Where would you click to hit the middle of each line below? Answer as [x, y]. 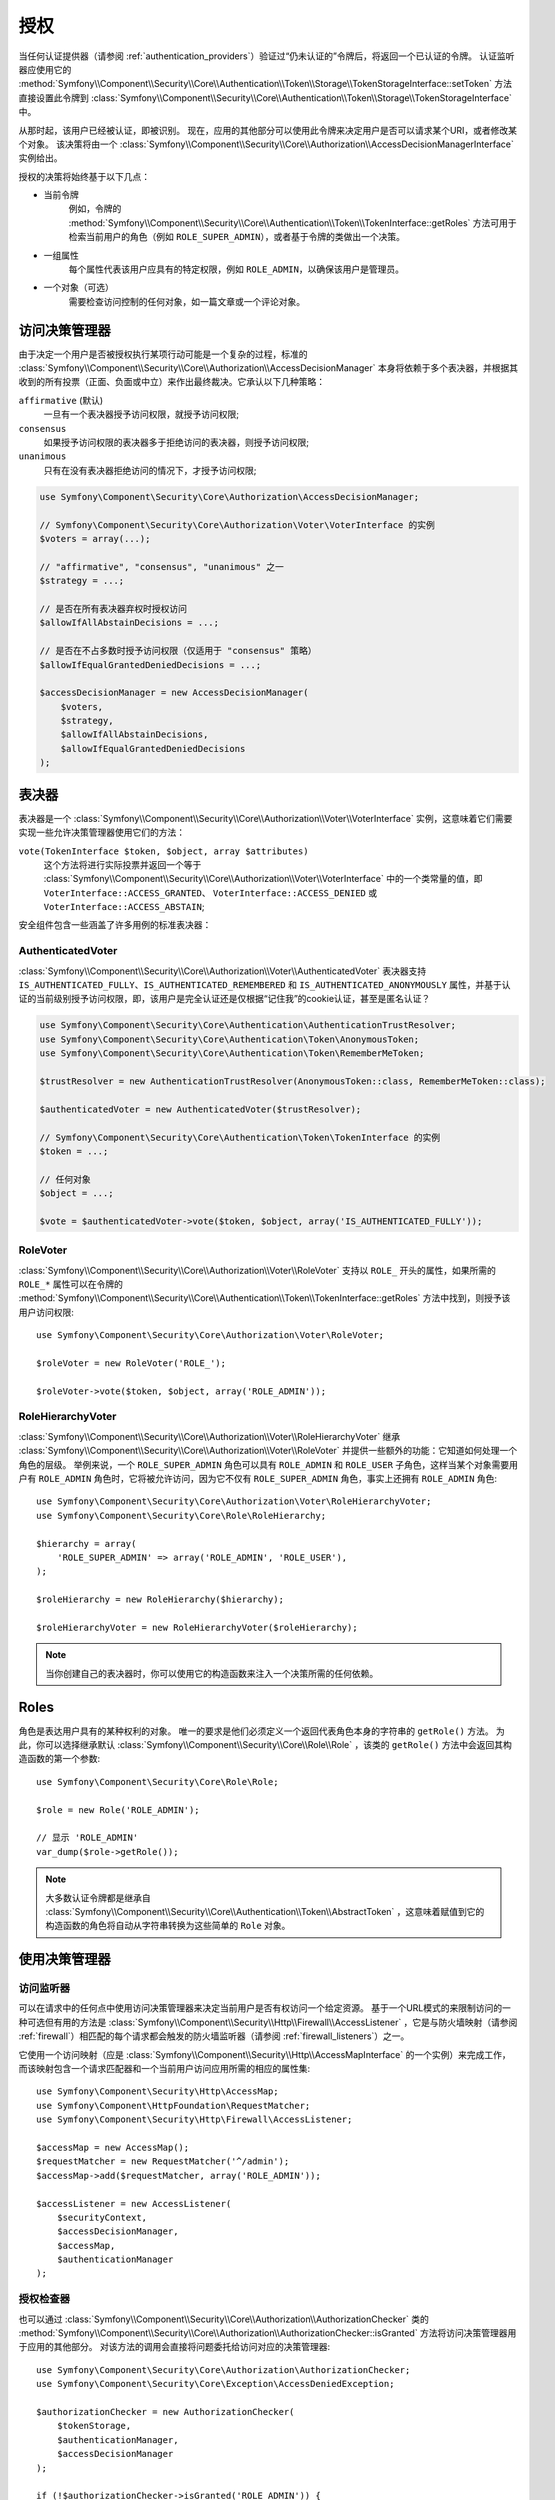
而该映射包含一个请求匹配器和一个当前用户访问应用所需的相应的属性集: [164, 2069]
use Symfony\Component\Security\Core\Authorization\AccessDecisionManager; [229, 496]
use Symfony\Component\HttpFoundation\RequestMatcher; [173, 2105]
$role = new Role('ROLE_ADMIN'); [118, 1809]
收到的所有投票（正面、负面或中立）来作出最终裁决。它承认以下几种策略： [171, 382]
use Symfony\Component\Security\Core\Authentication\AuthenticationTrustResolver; [248, 1025]
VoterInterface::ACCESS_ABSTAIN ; [124, 907]
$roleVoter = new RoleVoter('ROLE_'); [131, 1363]
